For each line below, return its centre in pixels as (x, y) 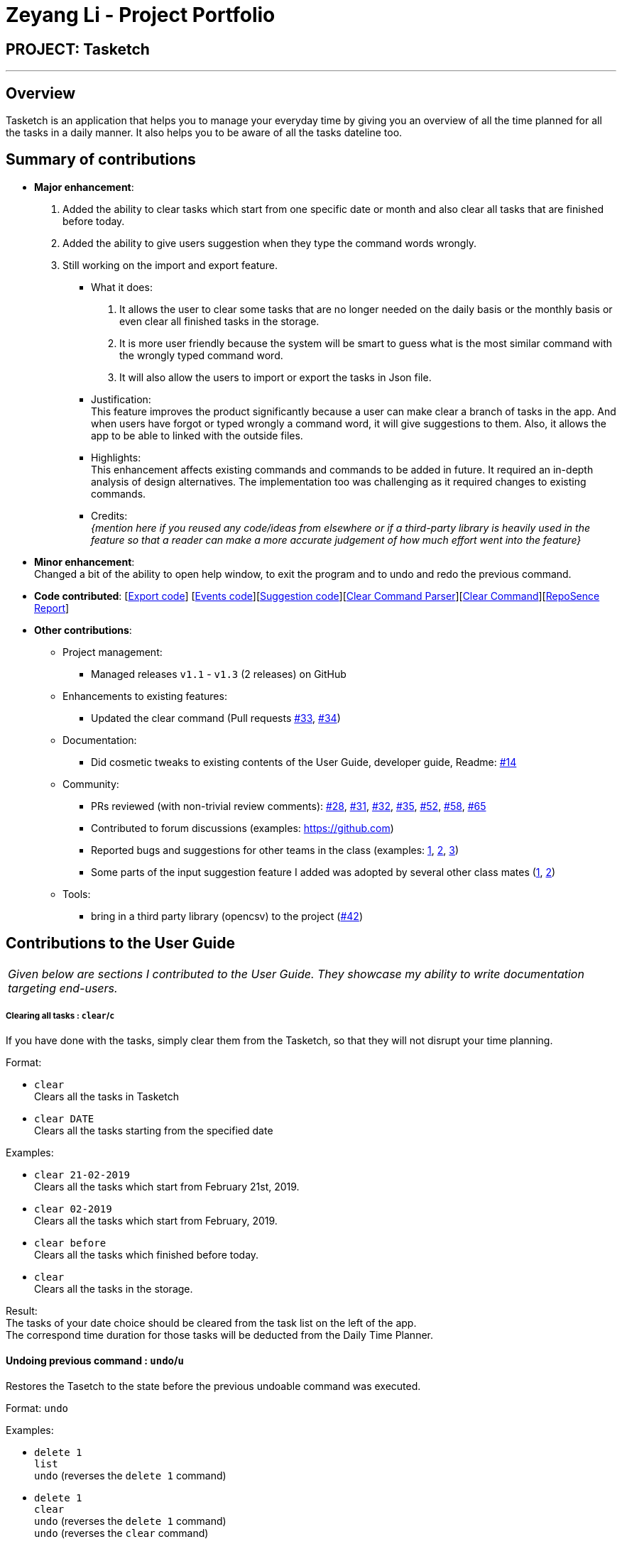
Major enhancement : (84, 187)
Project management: (113, 652)
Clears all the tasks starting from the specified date (154, 1131)
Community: (91, 784)
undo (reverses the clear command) (121, 1533)
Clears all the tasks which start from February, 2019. (156, 1221)
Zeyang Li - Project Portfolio (141, 15)
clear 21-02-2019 (82, 1175)
